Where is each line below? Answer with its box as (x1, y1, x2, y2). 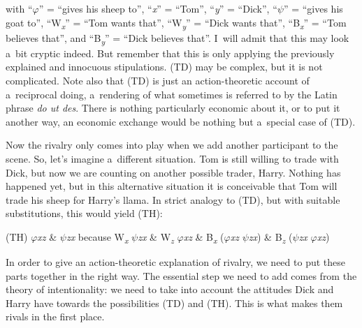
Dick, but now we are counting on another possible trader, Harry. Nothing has (6, 165, 341, 179)
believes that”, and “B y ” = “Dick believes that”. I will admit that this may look (6, 30, 349, 47)
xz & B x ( (183, 229, 224, 246)
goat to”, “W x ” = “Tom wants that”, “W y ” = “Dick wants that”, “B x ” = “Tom (6, 15, 347, 31)
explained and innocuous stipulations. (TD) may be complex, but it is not (6, 59, 323, 74)
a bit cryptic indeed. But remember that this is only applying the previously (6, 45, 335, 60)
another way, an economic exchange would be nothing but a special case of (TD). (6, 114, 356, 128)
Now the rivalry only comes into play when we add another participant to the (6, 137, 338, 152)
